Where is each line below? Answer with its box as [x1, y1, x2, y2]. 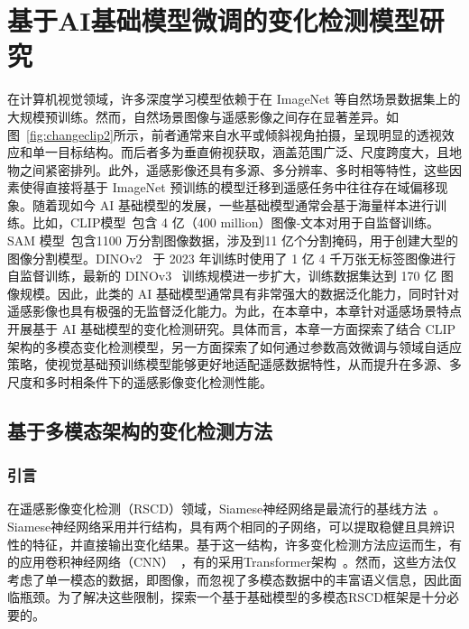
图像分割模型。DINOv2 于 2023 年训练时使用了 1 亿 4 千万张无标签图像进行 [7, 248, 456, 267]
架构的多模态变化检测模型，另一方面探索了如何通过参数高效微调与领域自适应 [7, 337, 462, 356]
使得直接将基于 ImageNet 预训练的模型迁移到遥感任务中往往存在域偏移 [19, 178, 436, 197]
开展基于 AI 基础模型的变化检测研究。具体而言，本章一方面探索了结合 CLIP [7, 319, 455, 338]
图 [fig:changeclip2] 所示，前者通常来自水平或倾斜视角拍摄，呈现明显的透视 [7, 125, 442, 143]
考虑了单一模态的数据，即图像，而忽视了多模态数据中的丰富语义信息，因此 [7, 569, 449, 588]
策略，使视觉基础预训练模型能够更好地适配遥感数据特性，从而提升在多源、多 [7, 355, 462, 374]
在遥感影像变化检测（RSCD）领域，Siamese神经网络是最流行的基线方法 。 [7, 499, 446, 518]
